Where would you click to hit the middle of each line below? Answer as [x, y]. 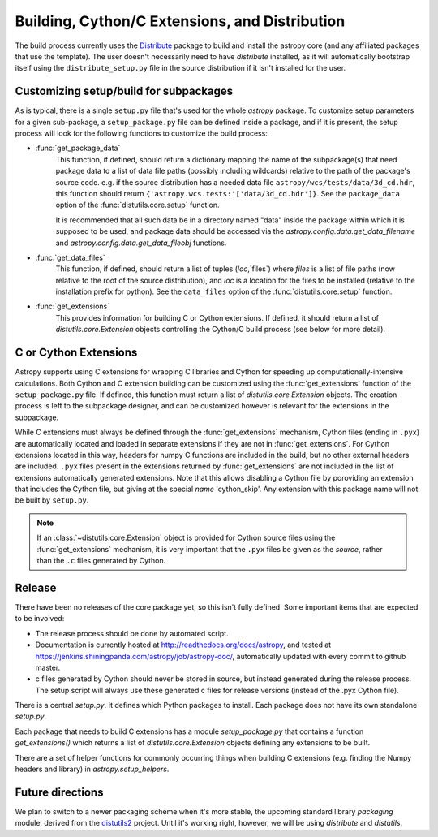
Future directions [59, 792]
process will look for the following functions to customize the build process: [141, 133]
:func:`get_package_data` [78, 148]
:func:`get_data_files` [70, 257]
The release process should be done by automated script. [132, 633]
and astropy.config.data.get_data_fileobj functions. [141, 243]
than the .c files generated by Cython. [101, 561]
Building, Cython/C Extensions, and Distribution [180, 21]
